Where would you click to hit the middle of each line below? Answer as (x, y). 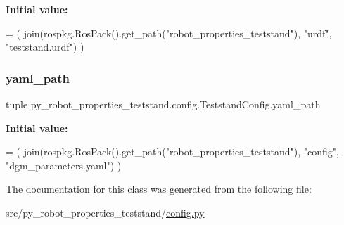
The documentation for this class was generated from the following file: (159, 189)
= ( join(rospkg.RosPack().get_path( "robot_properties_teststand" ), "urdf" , (169, 33)
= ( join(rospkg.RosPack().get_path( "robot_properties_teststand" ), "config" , (172, 152)
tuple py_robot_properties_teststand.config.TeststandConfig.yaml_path (163, 104)
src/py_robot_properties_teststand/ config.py (105, 212)
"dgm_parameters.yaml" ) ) (64, 165)
